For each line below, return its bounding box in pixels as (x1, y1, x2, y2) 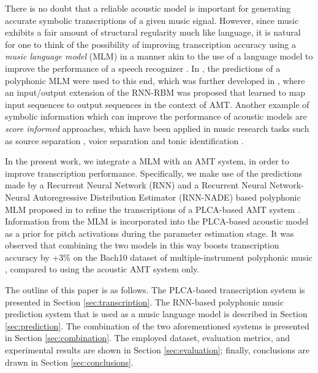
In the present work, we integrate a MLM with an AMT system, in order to (5, 155, 289, 167)
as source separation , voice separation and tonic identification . (5, 134, 244, 147)
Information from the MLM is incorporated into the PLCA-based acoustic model (5, 215, 309, 228)
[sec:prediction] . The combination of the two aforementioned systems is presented (5, 319, 309, 332)
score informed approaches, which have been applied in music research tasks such (5, 121, 309, 134)
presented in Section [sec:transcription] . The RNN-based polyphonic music (5, 295, 284, 308)
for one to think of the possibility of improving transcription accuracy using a (5, 37, 297, 50)
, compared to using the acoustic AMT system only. (5, 263, 200, 275)
